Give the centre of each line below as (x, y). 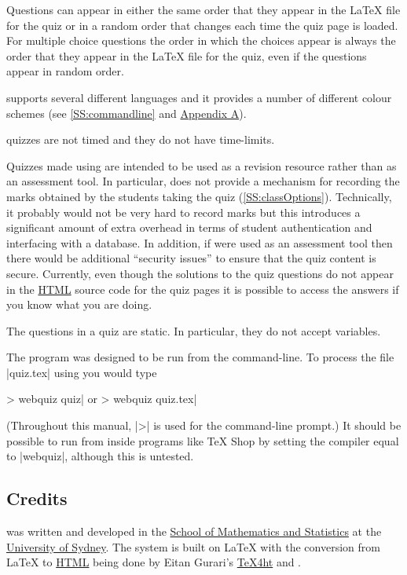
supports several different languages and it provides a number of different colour (199, 97)
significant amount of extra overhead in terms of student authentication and (189, 227)
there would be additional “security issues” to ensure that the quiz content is (191, 258)
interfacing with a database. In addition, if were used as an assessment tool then (200, 242)
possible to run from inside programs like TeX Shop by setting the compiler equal (203, 440)
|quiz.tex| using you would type (82, 372)
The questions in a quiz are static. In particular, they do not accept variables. (194, 330)
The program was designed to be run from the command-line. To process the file (200, 357)
